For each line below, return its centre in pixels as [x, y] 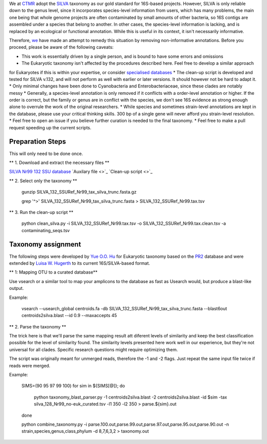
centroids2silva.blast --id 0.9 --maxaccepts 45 [69, 316]
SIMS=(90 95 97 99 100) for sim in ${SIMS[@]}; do [73, 386]
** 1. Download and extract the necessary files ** [59, 162]
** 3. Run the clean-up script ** [41, 212]
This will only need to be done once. [46, 154]
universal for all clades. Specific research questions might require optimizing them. [93, 349]
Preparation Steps [38, 141]
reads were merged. [30, 365]
